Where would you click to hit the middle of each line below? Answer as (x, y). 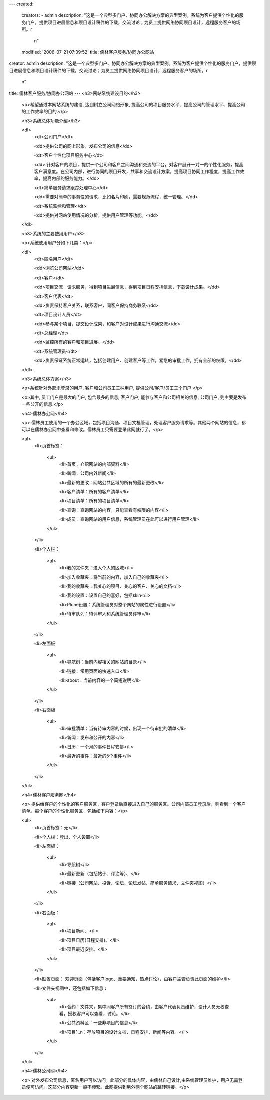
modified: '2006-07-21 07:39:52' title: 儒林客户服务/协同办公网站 (88, 52)
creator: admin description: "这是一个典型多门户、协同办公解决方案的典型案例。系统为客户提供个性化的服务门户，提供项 (133, 63)
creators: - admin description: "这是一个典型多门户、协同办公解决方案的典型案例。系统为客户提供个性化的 (130, 15)
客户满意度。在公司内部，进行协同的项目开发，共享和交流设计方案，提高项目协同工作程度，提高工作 (137, 172)
